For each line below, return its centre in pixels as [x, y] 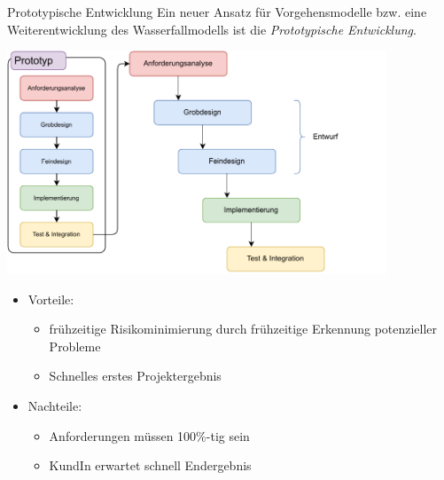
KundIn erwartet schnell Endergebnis [150, 465]
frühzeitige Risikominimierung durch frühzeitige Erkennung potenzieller [243, 329]
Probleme [75, 346]
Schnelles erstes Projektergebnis [135, 376]
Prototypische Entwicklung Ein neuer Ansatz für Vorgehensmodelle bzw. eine [217, 12]
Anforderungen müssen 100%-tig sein [149, 435]
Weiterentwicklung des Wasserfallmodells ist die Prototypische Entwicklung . [212, 29]
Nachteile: [55, 405]
